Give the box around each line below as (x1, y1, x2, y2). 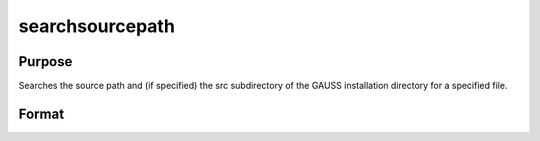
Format (18, 105, 65, 122)
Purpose (18, 53, 73, 70)
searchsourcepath (18, 15, 175, 37)
